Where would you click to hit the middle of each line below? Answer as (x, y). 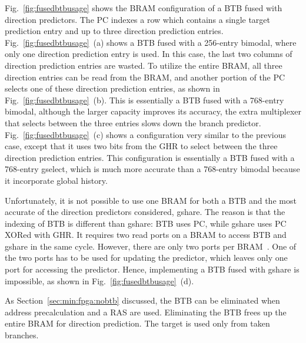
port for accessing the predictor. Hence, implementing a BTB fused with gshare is (152, 269)
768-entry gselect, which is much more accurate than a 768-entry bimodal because (152, 169)
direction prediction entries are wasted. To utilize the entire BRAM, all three (144, 65)
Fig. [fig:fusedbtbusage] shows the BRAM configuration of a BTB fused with (144, 8)
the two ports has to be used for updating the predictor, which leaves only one (146, 258)
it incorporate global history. (56, 180)
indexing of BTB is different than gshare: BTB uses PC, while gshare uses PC (146, 223)
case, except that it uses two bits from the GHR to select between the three (141, 146)
